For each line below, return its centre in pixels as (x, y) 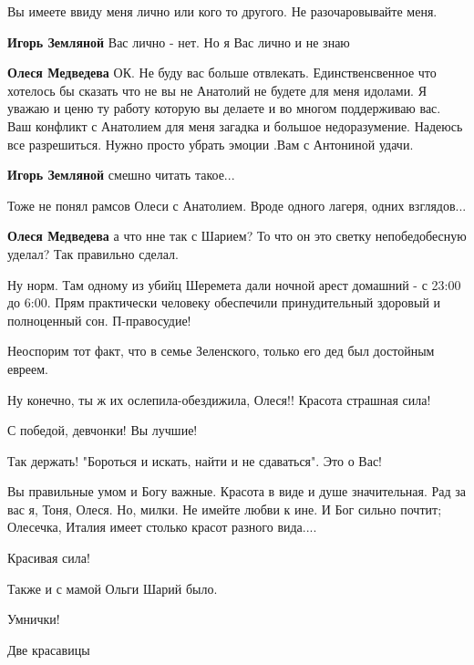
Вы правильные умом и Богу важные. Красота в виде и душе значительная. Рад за (237, 491)
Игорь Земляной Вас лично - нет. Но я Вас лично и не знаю (179, 42)
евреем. (28, 368)
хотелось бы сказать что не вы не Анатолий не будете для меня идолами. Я (217, 90)
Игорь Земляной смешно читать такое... (121, 175)
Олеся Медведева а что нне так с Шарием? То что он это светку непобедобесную (237, 236)
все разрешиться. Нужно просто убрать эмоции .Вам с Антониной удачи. (211, 144)
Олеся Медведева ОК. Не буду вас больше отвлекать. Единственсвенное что (222, 73)
